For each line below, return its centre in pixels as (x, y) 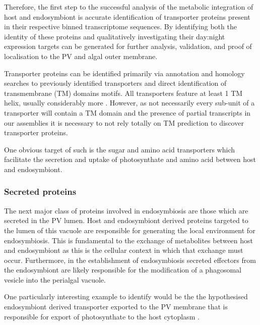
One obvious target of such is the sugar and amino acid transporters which (119, 149)
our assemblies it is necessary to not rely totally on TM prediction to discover (124, 122)
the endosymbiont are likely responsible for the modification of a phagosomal (123, 270)
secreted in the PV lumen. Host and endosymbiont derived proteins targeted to (126, 220)
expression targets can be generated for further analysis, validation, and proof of (128, 46)
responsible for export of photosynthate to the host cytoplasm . (102, 316)
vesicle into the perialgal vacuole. (55, 279)
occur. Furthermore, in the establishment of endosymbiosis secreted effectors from (130, 260)
